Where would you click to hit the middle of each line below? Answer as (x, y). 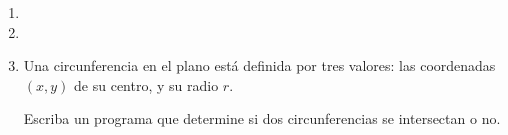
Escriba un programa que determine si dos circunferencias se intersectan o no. (262, 118)
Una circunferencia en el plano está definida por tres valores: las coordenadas (259, 65)
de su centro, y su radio (146, 84)
